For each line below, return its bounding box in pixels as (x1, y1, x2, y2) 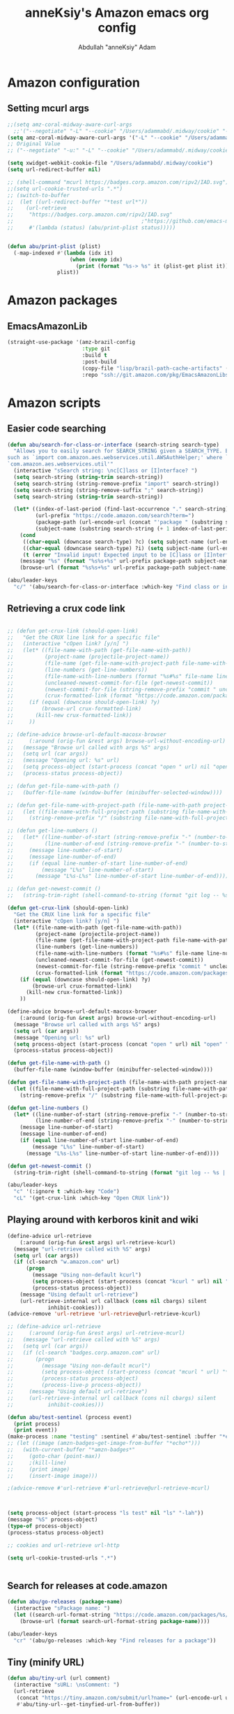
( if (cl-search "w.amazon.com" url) (13, 1258, 120, 1266)
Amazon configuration (7, 75, 141, 90)
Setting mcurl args (7, 103, 89, 115)
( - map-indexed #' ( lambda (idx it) (13, 250, 114, 257)
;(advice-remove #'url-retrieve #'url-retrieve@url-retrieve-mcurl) (7, 1485, 210, 1492)
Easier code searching (7, 423, 107, 435)
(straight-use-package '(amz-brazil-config (7, 339, 136, 346)
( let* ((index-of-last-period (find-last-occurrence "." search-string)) (13, 505, 232, 513)
